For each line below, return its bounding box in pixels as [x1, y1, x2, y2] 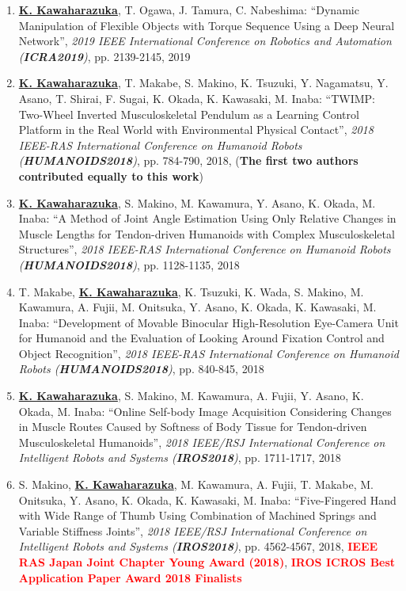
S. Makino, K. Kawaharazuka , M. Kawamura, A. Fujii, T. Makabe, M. [18, 476, 374, 493]
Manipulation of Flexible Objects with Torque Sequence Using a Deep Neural [18, 17, 395, 33]
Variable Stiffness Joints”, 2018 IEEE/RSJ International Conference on [18, 522, 367, 539]
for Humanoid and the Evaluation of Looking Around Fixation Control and [18, 330, 385, 346]
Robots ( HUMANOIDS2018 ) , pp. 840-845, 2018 [18, 360, 264, 377]
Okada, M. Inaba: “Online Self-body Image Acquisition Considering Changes [18, 402, 392, 419]
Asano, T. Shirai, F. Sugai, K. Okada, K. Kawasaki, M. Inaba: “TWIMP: [18, 90, 375, 106]
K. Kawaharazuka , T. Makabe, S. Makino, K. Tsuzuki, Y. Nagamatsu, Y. [18, 74, 389, 91]
